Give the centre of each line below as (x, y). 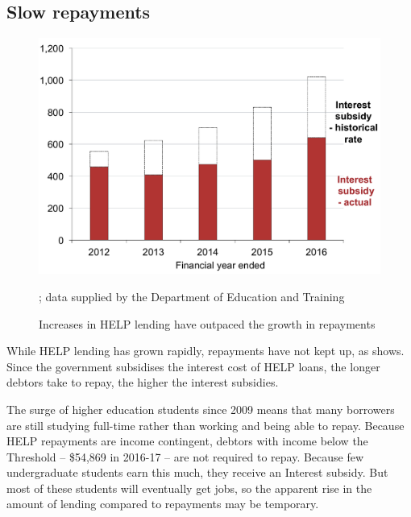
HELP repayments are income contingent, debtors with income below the (187, 441)
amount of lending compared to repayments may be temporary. (163, 504)
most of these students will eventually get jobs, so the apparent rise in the (189, 488)
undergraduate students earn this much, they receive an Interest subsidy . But (197, 472)
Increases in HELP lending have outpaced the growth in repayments (207, 323)
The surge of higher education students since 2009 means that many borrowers (201, 409)
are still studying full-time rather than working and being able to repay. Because (205, 425)
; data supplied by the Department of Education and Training (192, 296)
